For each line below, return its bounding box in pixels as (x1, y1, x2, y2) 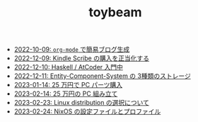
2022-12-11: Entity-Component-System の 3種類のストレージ (13, 72, 191, 80)
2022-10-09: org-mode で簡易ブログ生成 (13, 45, 130, 54)
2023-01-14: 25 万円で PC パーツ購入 (13, 81, 123, 89)
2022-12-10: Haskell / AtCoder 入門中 (13, 63, 124, 72)
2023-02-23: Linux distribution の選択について (13, 99, 150, 107)
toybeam (88, 4, 142, 21)
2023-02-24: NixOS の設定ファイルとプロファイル (13, 107, 161, 116)
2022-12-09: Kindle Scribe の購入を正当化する (13, 54, 150, 62)
